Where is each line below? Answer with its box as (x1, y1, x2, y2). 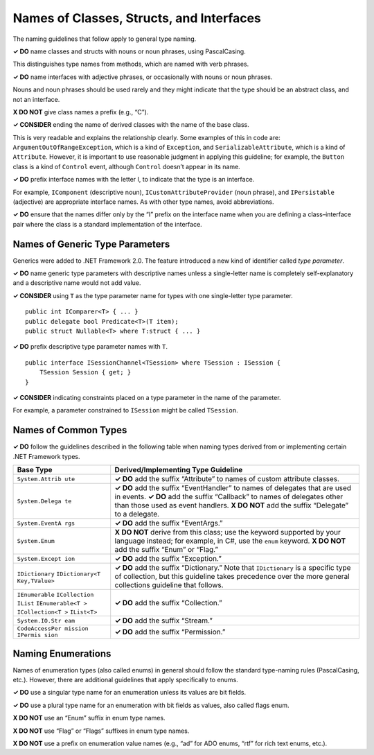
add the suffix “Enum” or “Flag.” (114, 545, 218, 555)
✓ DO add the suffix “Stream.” (114, 616, 213, 625)
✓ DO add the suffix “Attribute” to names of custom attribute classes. (114, 474, 339, 484)
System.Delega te (17, 497, 72, 505)
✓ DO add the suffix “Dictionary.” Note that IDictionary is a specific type (114, 563, 351, 573)
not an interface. (12, 95, 60, 103)
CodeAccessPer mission (17, 625, 89, 632)
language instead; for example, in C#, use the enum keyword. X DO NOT (114, 536, 346, 546)
